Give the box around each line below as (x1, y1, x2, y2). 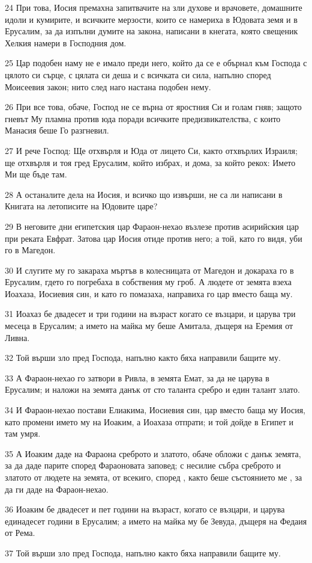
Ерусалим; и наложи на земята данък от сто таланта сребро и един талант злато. (5, 383, 300, 396)
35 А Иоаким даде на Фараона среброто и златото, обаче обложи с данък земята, (5, 447, 301, 460)
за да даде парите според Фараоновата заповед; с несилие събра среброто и (5, 459, 281, 472)
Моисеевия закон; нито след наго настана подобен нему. (5, 80, 211, 93)
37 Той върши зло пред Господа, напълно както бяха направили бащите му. (5, 546, 281, 559)
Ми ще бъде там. (5, 168, 67, 180)
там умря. (5, 427, 41, 440)
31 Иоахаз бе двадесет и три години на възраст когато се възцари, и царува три (5, 307, 296, 320)
